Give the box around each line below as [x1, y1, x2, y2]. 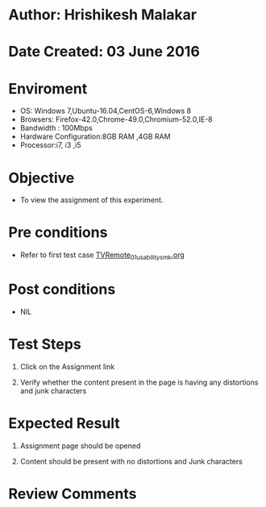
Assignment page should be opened [19, 441, 141, 451]
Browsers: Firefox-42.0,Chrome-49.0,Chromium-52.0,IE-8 [19, 114, 214, 124]
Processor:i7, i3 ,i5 [19, 140, 82, 150]
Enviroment [8, 79, 88, 98]
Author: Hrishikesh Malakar [8, 6, 197, 24]
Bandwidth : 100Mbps [19, 123, 93, 133]
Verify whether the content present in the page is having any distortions [19, 377, 259, 387]
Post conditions [8, 281, 116, 299]
